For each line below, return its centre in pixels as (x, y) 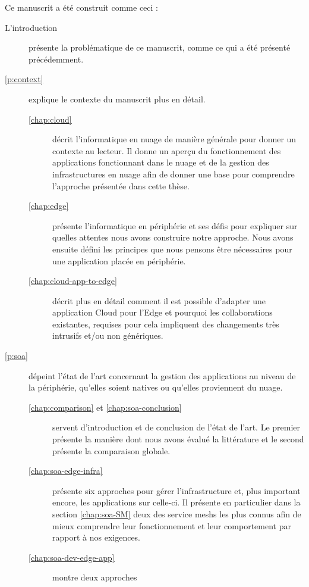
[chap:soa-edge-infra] (66, 471)
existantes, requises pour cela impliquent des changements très (166, 324)
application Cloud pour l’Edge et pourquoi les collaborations (163, 312)
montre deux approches (95, 577)
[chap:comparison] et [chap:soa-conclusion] (105, 407)
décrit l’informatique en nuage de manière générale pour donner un (174, 139)
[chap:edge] (49, 206)
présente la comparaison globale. (111, 450)
